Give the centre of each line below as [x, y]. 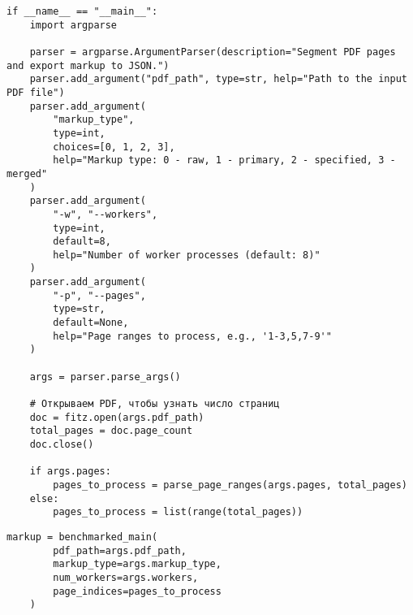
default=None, [91, 323]
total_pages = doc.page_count [111, 431]
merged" [27, 173]
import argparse [73, 25]
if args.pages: [70, 472]
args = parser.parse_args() [105, 377]
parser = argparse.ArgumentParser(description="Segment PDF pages [213, 52]
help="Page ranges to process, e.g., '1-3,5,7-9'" [192, 336]
